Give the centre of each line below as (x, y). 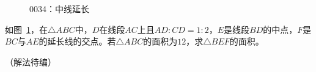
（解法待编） (31, 61)
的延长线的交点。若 (77, 41)
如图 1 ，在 (26, 29)
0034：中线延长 (59, 9)
